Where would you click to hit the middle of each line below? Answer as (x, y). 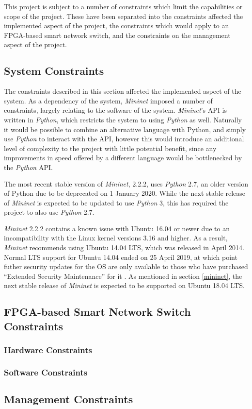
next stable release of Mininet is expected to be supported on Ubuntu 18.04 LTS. (124, 285)
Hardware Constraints (48, 350)
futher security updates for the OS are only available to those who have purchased (126, 266)
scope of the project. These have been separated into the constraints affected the (124, 16)
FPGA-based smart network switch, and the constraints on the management (117, 35)
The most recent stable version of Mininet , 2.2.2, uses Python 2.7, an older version (126, 183)
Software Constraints (46, 372)
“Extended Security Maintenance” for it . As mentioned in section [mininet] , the (123, 276)
